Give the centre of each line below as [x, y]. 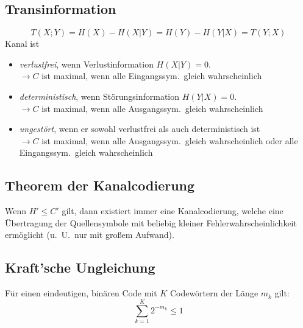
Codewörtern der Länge [214, 293]
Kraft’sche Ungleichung [80, 267]
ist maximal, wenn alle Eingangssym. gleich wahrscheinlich [152, 76]
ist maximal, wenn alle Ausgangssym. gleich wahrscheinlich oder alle [170, 140]
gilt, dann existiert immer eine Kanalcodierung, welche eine [173, 211]
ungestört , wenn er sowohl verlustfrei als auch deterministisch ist [140, 129]
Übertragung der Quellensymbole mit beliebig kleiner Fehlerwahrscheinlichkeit [151, 222]
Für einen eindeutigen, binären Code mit [81, 293]
